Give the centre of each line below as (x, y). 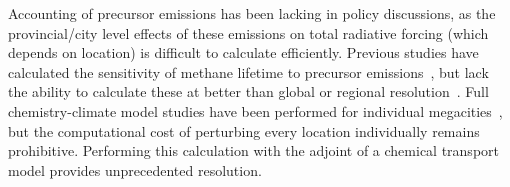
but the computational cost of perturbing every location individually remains (244, 130)
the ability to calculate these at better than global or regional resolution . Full (248, 91)
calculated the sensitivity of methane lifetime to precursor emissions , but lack (248, 71)
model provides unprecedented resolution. (135, 169)
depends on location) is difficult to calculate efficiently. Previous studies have (243, 52)
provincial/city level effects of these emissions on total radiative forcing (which (248, 32)
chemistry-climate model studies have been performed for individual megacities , (255, 110)
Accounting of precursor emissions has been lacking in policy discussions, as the (252, 13)
